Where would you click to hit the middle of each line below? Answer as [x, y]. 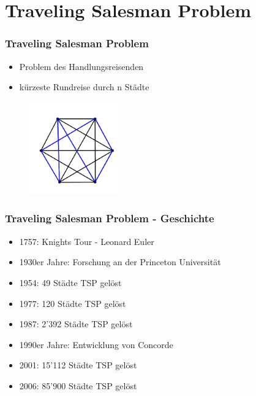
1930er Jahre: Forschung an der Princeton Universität [120, 262]
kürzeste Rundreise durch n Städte [84, 87]
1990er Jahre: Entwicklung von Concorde [96, 344]
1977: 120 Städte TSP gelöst [73, 303]
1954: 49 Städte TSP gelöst [70, 282]
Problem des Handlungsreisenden [81, 66]
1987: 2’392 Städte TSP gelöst [76, 324]
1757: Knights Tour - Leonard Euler [87, 241]
